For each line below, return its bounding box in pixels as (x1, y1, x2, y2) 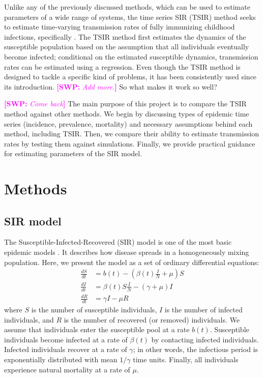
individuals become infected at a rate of (4, 334, 128, 344)
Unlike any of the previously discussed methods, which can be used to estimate (4, 2, 250, 12)
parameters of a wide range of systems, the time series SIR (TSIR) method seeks (4, 11, 256, 22)
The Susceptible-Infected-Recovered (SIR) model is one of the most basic (4, 237, 232, 247)
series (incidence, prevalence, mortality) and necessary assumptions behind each (4, 118, 253, 129)
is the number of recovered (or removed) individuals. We (64, 314, 240, 325)
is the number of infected (164, 304, 243, 315)
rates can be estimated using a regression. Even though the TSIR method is (4, 61, 241, 72)
